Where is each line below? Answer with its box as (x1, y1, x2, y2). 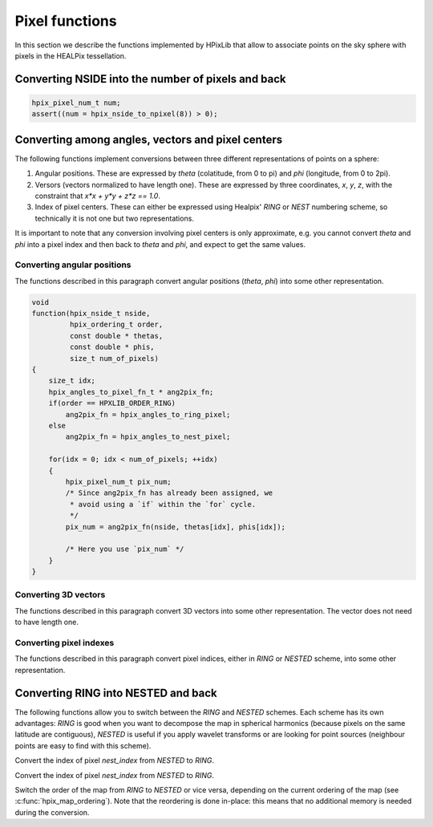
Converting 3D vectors (14, 590, 106, 601)
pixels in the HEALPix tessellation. (14, 51, 127, 60)
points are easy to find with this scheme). (14, 740, 152, 750)
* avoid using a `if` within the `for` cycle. (69, 500, 257, 509)
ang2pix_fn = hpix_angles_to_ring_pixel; (65, 410, 231, 419)
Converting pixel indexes (14, 637, 115, 648)
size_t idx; (48, 376, 96, 385)
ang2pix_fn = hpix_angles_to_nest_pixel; (65, 432, 231, 441)
